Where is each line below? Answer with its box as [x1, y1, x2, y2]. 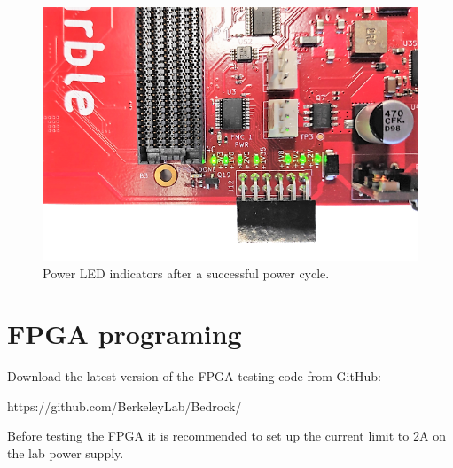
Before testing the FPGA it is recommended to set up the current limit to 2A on [7, 426, 446, 445]
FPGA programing [7, 316, 242, 352]
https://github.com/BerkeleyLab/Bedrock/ [7, 396, 242, 415]
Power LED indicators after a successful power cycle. [43, 263, 330, 282]
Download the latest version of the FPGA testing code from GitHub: [7, 367, 381, 386]
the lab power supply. [7, 444, 124, 462]
